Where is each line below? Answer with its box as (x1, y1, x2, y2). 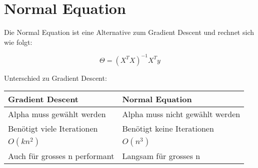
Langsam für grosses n (122, 150, 200, 162)
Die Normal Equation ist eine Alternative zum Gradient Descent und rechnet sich (4, 27, 254, 37)
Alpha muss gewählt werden (8, 108, 106, 120)
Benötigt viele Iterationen (8, 123, 98, 135)
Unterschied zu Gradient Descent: (4, 72, 107, 83)
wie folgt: (4, 36, 32, 47)
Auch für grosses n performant (8, 150, 114, 162)
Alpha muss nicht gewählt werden (122, 108, 240, 120)
